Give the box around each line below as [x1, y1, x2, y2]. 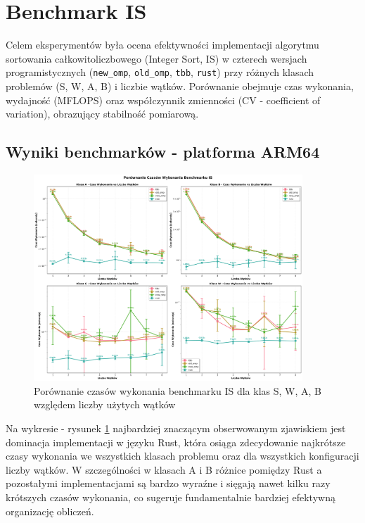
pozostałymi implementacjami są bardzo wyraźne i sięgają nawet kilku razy [6, 476, 331, 491]
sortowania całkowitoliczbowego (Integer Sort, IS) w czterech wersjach [6, 51, 307, 65]
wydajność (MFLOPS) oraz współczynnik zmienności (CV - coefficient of [6, 92, 321, 107]
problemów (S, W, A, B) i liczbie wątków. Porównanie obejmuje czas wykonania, [6, 78, 354, 93]
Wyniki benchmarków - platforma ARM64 [6, 141, 320, 163]
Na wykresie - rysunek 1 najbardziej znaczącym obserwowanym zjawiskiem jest [6, 421, 346, 435]
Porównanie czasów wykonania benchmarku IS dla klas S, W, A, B [34, 383, 321, 398]
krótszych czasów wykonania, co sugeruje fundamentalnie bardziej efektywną [6, 489, 335, 504]
